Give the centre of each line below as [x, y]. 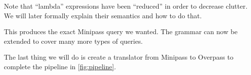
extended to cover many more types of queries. [73, 41]
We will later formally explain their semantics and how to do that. [103, 15]
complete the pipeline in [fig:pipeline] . [60, 66]
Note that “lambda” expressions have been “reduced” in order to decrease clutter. [126, 6]
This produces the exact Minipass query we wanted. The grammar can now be [121, 31]
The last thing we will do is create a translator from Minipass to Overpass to [119, 57]
